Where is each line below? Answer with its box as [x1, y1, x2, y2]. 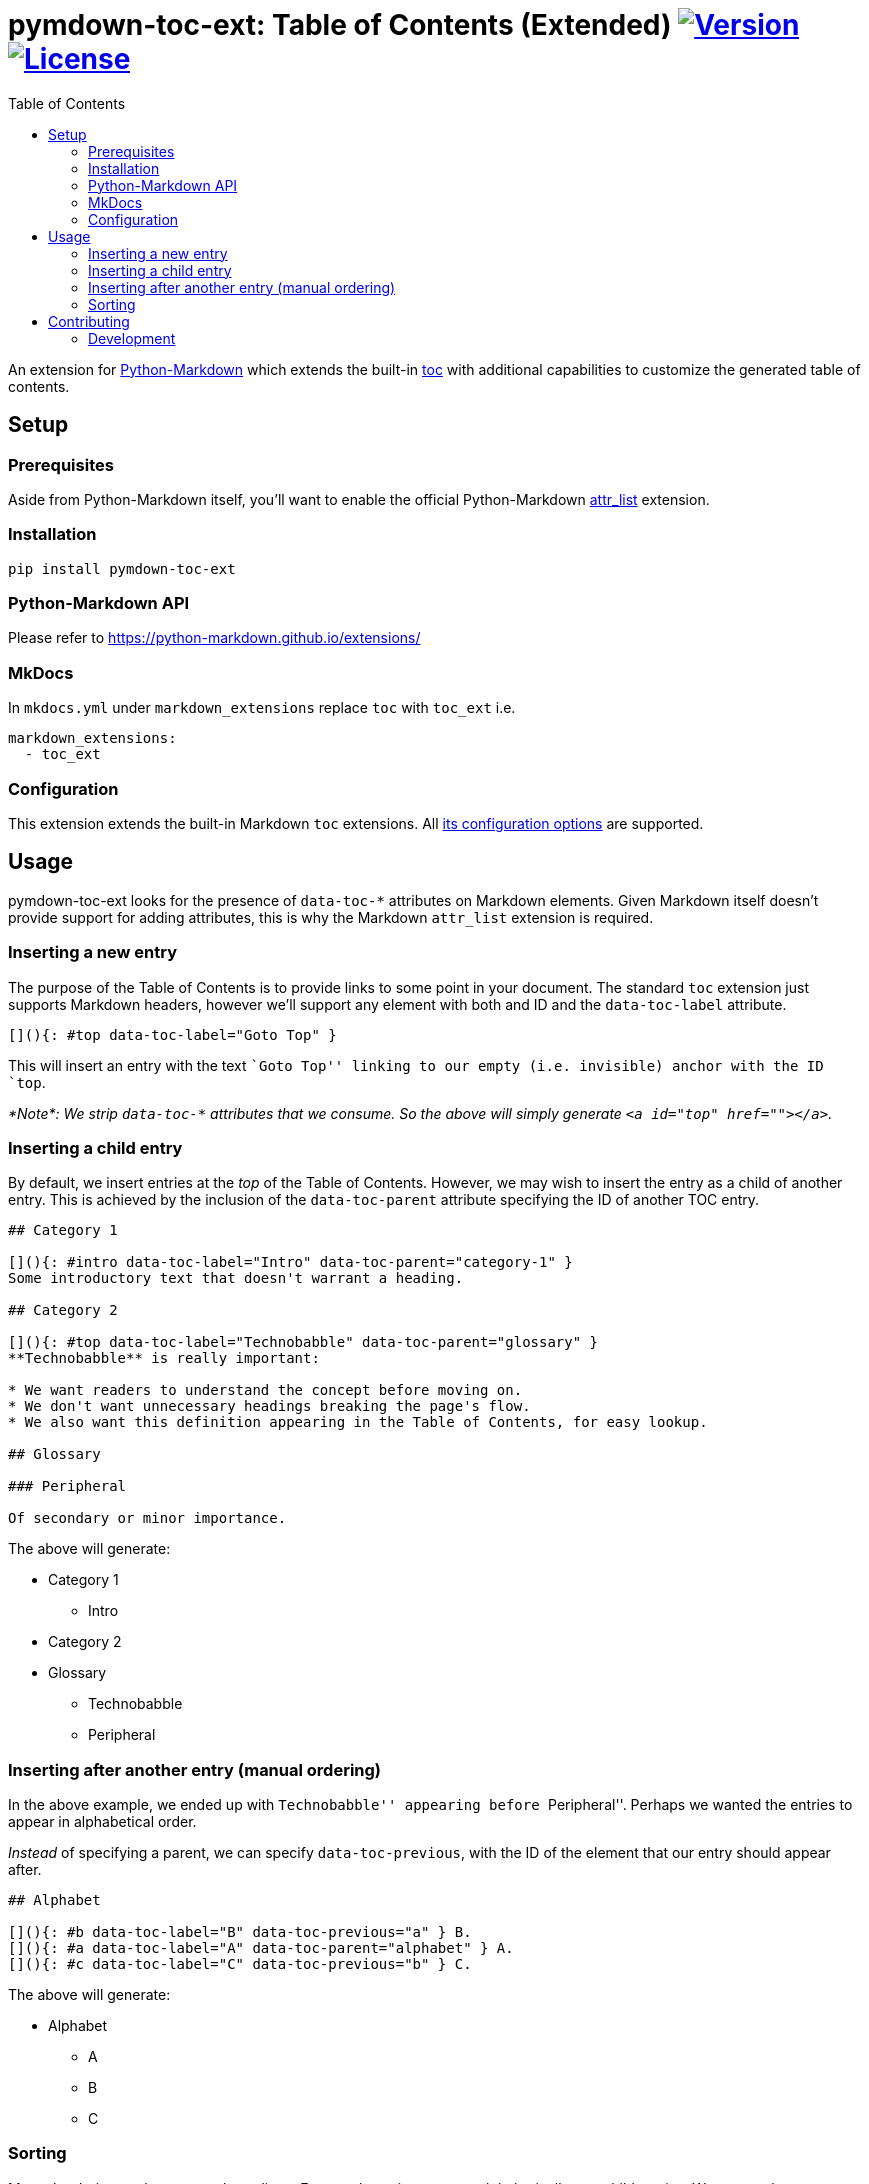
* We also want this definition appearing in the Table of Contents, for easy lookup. [8, 1414, 708, 1431]
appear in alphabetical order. [8, 1813, 197, 1831]
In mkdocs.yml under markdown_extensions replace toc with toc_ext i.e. [8, 699, 516, 717]
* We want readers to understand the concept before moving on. [8, 1382, 523, 1399]
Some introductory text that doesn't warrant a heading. [8, 1270, 464, 1287]
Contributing [48, 312, 130, 330]
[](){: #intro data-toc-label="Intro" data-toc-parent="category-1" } [8, 1254, 573, 1271]
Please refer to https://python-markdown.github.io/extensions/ [8, 629, 421, 647]
